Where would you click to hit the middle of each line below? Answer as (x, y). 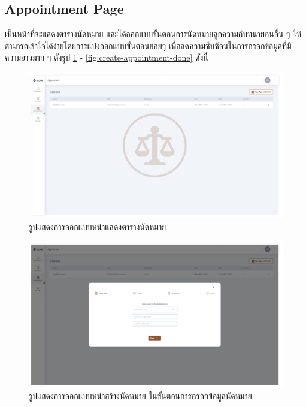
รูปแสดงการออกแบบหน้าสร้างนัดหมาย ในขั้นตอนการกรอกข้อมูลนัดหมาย (140, 396)
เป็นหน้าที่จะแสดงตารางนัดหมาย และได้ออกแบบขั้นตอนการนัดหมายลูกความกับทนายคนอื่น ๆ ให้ (153, 34)
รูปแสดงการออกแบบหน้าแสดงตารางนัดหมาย (98, 226)
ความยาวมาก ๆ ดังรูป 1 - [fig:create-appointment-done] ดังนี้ (107, 57)
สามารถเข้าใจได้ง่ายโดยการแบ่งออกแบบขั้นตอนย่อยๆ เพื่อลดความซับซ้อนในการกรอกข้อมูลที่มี (148, 45)
